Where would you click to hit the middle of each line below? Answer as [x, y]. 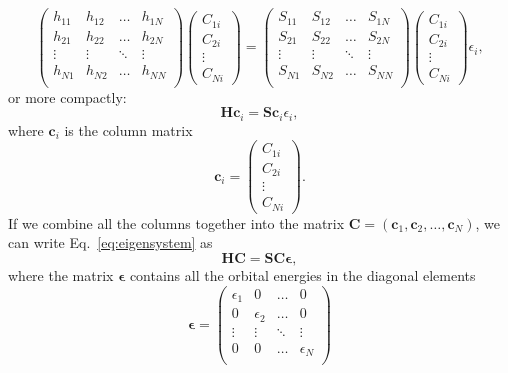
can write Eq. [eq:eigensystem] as [110, 242]
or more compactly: [67, 96]
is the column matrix [128, 129]
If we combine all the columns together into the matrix [176, 222]
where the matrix [61, 274]
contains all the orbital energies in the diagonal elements [302, 274]
